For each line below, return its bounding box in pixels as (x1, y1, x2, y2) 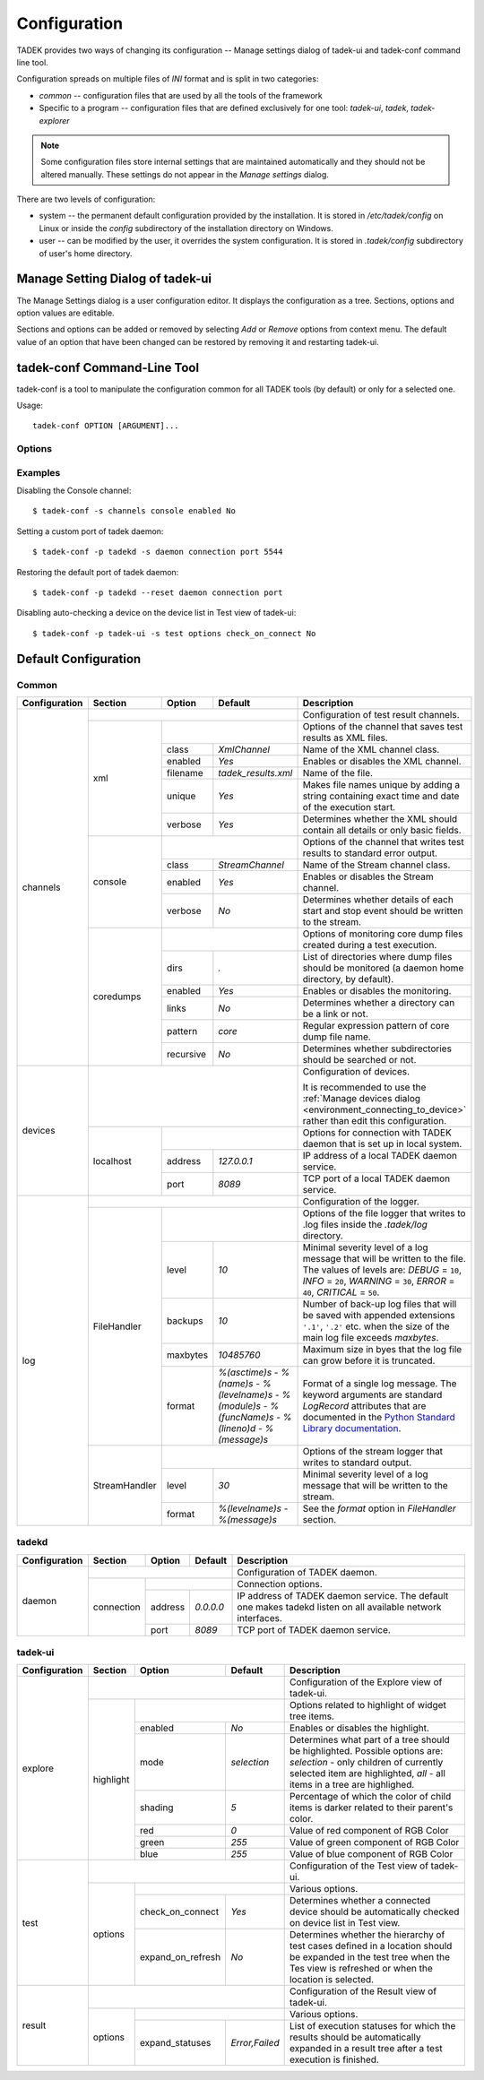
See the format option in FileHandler (302, 1502, 456, 1515)
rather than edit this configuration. (302, 1114, 447, 1126)
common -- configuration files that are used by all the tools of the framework (39, 90, 323, 100)
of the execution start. (302, 800, 396, 813)
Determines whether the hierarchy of (289, 1929, 445, 1941)
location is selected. (289, 1973, 375, 1986)
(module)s (218, 1399, 262, 1411)
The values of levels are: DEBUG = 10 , (302, 1264, 462, 1276)
